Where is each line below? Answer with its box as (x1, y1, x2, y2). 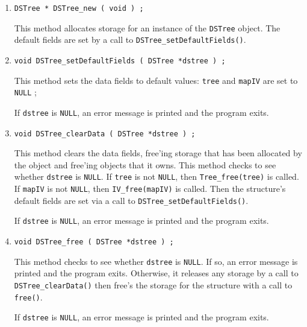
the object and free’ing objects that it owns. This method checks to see (14, 158, 276, 171)
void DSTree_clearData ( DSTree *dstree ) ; (14, 129, 196, 138)
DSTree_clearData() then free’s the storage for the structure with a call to (14, 278, 293, 291)
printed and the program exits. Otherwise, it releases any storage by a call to (14, 267, 299, 279)
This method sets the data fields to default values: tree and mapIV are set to (14, 74, 298, 86)
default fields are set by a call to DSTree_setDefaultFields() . (14, 33, 246, 46)
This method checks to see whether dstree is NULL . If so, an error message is (14, 255, 298, 267)
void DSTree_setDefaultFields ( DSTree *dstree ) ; (14, 56, 226, 65)
